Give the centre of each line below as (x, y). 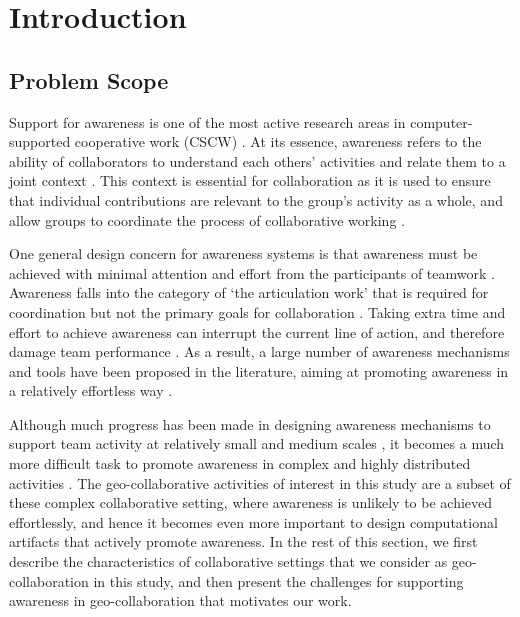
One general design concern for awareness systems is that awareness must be (243, 253)
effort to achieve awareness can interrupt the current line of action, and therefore (257, 331)
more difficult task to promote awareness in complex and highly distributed (240, 463)
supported (40, 141)
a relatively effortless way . (91, 390)
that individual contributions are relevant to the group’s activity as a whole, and (256, 199)
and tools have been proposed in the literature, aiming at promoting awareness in (259, 370)
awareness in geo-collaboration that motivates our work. (180, 600)
